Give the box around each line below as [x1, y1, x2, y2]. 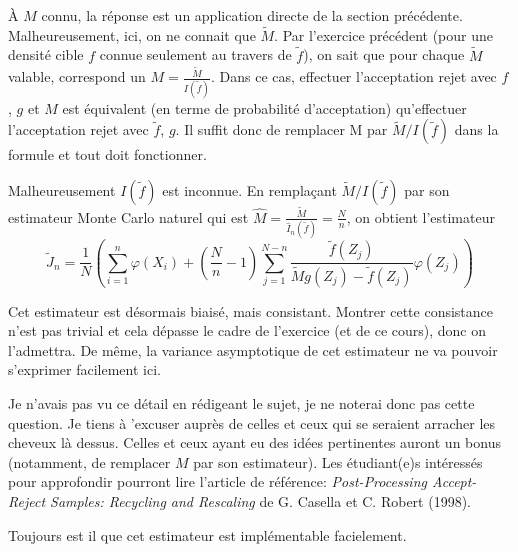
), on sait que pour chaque [303, 44, 465, 65]
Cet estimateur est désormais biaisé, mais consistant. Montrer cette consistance [8, 300, 494, 321]
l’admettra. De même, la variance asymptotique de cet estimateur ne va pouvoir [8, 339, 498, 360]
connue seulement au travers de [99, 44, 292, 65]
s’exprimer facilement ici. [8, 359, 161, 380]
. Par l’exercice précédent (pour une [274, 24, 494, 45]
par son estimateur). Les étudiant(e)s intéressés [193, 451, 483, 472]
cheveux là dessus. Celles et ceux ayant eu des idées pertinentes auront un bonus [8, 432, 501, 453]
